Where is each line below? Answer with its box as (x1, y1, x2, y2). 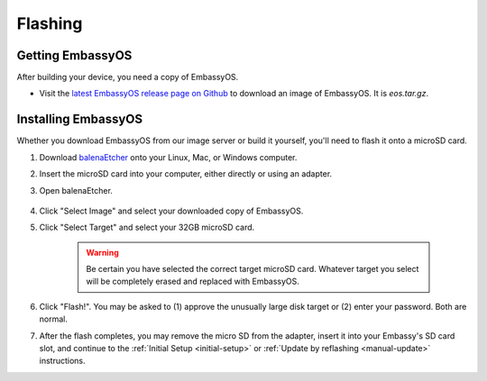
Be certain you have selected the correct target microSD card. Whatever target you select (86, 264, 419, 275)
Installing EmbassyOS (16, 112, 143, 127)
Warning (86, 247, 119, 258)
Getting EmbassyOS (16, 48, 133, 63)
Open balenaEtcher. (39, 185, 113, 195)
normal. (39, 313, 68, 324)
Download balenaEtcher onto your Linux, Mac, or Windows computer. (39, 151, 298, 162)
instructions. (39, 356, 86, 367)
